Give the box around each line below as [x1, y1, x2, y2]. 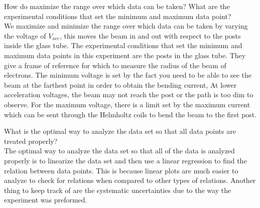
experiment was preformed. [4, 194, 87, 205]
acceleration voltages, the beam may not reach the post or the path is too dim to [4, 89, 253, 100]
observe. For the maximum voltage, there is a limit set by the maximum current [4, 99, 250, 109]
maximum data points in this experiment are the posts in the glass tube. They [4, 50, 246, 60]
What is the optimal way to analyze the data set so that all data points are [4, 126, 236, 136]
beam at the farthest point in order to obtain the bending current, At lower [4, 79, 237, 90]
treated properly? [4, 135, 58, 146]
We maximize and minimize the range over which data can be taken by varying [4, 21, 248, 31]
